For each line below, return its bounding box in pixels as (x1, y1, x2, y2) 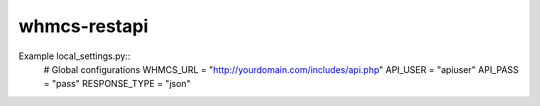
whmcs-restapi (18, 15, 149, 37)
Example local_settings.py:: (18, 50, 131, 62)
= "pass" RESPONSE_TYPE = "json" (43, 78, 191, 90)
